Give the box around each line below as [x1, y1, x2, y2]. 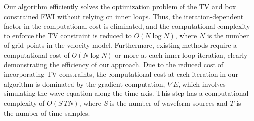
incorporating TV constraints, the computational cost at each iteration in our [4, 69, 238, 79]
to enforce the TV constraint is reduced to [4, 30, 132, 40]
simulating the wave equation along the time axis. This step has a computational [4, 88, 249, 98]
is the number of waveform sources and [109, 97, 228, 108]
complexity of [4, 97, 45, 108]
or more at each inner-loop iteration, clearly [115, 49, 248, 60]
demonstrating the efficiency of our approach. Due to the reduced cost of [4, 59, 223, 69]
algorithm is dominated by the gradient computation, [4, 78, 165, 89]
